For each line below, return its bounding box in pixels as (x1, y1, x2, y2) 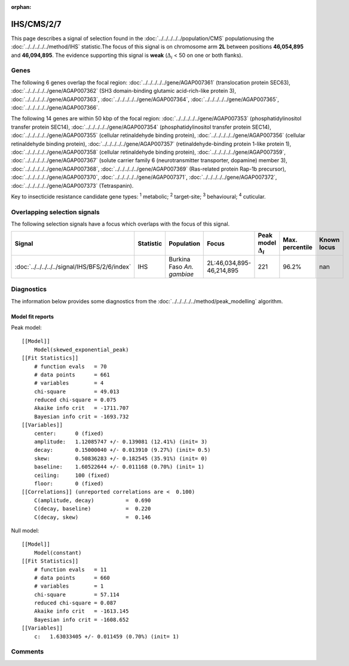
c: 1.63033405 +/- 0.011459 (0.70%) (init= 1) (33, 633, 179, 640)
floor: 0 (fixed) (33, 481, 104, 487)
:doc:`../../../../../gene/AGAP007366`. (11, 104, 100, 111)
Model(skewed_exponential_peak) (33, 346, 129, 353)
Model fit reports (11, 313, 54, 320)
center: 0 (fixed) (33, 430, 104, 437)
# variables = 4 (33, 380, 104, 387)
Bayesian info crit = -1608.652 (33, 616, 129, 623)
